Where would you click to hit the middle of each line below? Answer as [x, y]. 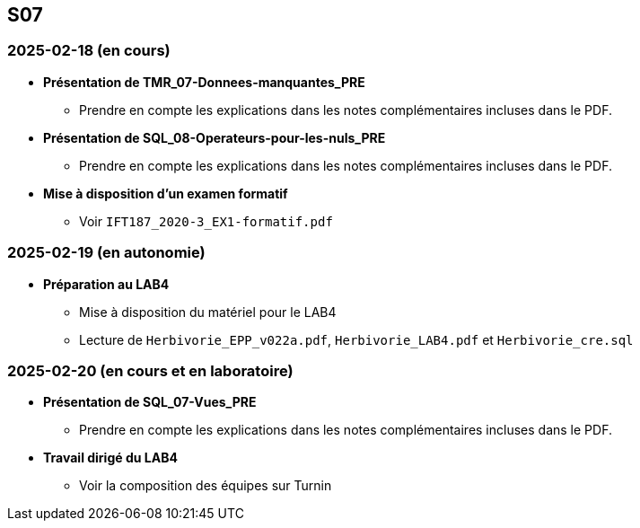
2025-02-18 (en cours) [89, 51]
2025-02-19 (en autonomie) [106, 253]
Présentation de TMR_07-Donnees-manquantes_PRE [204, 82]
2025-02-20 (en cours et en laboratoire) [150, 370]
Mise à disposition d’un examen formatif [166, 193]
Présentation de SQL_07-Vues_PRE [150, 402]
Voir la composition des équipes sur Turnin [206, 486]
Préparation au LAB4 [106, 284]
